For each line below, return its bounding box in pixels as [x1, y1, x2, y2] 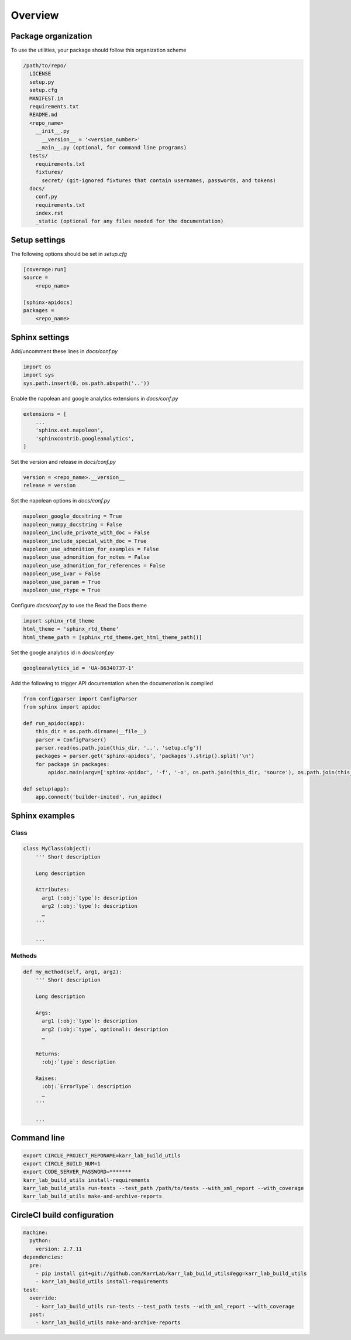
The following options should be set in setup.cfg [11, 250, 128, 257]
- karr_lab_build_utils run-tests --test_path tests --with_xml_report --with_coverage [35, 1303, 295, 1310]
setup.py [29, 78, 54, 85]
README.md [29, 111, 58, 118]
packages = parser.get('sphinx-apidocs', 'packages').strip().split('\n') [35, 753, 254, 760]
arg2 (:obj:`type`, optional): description [42, 1025, 168, 1033]
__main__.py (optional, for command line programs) [35, 144, 187, 151]
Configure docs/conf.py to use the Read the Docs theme [11, 601, 147, 609]
